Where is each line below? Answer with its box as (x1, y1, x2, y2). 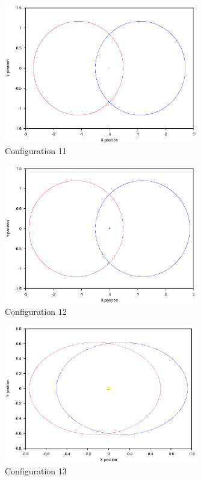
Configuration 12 (5, 305, 67, 317)
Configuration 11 (5, 144, 67, 157)
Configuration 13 (5, 464, 67, 477)
